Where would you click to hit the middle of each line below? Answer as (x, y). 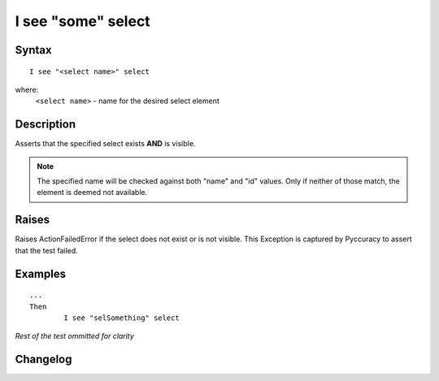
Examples (41, 273)
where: (27, 89)
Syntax (33, 50)
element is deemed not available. (92, 193)
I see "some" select (83, 21)
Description (46, 125)
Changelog (43, 359)
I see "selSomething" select (122, 318)
